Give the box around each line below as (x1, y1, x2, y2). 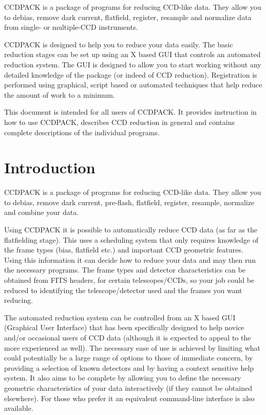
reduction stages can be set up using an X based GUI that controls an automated (4, 49, 261, 60)
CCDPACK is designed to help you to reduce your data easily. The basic (4, 39, 233, 49)
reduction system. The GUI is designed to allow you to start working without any (4, 59, 261, 69)
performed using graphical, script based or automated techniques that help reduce (4, 79, 262, 90)
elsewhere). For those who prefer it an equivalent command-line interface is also (4, 392, 255, 403)
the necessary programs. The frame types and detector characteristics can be (4, 264, 246, 275)
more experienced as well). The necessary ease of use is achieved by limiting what (4, 342, 261, 353)
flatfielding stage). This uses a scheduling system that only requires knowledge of (4, 234, 258, 245)
